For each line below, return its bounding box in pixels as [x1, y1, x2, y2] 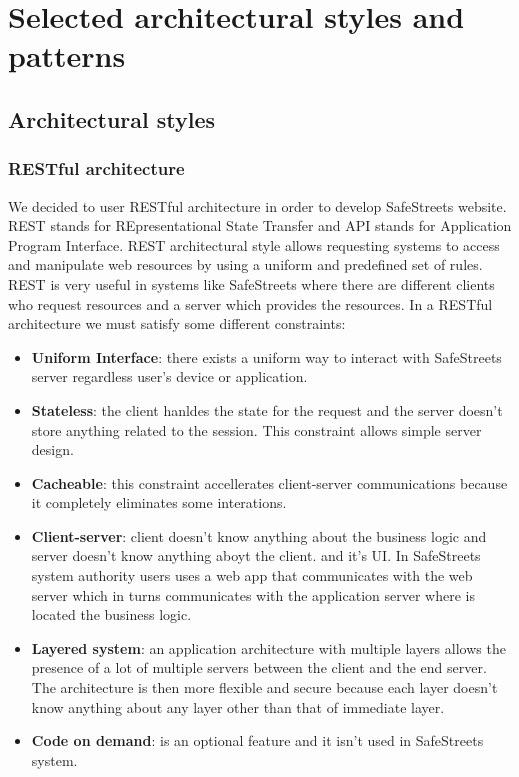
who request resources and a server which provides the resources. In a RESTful [8, 293, 493, 314]
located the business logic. [31, 604, 192, 625]
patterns [8, 35, 126, 76]
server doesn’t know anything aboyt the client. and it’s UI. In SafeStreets [31, 545, 481, 566]
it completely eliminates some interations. [31, 492, 287, 513]
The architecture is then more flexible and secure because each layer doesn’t [31, 677, 498, 698]
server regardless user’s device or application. [31, 366, 308, 387]
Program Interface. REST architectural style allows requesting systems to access [8, 234, 500, 255]
